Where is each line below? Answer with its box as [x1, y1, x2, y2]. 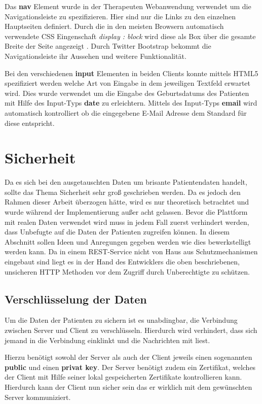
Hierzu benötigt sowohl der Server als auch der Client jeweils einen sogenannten [5, 352, 252, 362]
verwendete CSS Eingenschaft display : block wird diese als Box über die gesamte [5, 30, 256, 41]
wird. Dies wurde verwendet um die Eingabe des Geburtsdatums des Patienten [5, 87, 249, 98]
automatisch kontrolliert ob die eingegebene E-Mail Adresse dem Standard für [5, 107, 247, 118]
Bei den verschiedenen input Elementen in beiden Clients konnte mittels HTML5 [5, 68, 258, 78]
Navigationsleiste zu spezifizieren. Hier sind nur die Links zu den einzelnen [5, 11, 236, 21]
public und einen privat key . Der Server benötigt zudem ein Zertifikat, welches [5, 361, 256, 372]
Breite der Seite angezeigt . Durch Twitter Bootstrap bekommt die [5, 41, 211, 51]
